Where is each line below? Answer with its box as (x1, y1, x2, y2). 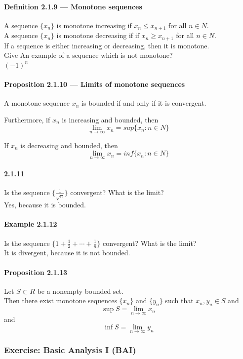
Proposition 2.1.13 (4, 267, 68, 277)
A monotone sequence (4, 98, 70, 108)
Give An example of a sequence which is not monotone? (4, 50, 173, 60)
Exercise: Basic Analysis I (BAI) (4, 344, 136, 356)
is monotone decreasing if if (56, 30, 139, 40)
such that (165, 295, 194, 306)
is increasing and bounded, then (62, 114, 159, 124)
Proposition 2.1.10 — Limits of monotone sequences (4, 79, 185, 89)
